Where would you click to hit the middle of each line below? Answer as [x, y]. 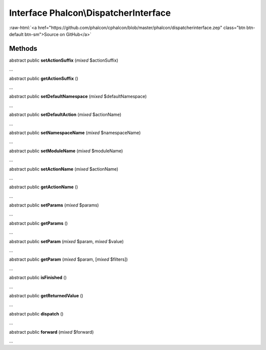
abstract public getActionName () [44, 187]
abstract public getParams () [38, 223]
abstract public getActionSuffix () [44, 78]
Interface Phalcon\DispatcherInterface [90, 13]
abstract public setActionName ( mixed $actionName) [64, 169]
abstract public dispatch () [36, 314]
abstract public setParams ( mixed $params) [54, 205]
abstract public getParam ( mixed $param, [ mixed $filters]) [68, 259]
